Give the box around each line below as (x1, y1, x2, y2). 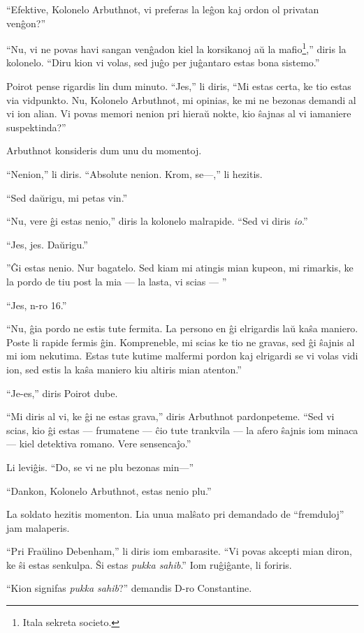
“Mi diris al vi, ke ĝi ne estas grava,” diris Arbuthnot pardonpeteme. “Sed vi (6, 409, 335, 424)
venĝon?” (6, 15, 45, 30)
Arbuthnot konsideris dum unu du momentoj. (6, 143, 202, 158)
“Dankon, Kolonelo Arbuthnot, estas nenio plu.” (6, 483, 212, 498)
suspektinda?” (6, 119, 66, 134)
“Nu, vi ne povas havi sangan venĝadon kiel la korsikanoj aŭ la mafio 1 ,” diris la (6, 40, 347, 56)
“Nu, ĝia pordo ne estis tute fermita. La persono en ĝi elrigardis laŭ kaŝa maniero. (6, 321, 358, 336)
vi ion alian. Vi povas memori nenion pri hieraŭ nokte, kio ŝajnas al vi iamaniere (6, 106, 351, 121)
